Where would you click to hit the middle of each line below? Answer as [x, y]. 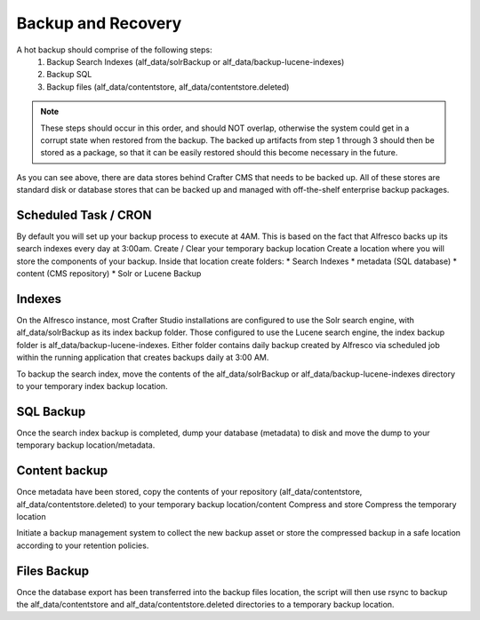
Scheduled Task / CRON [84, 215]
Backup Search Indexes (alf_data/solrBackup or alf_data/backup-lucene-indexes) [196, 61]
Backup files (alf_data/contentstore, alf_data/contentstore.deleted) [168, 87]
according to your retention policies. [83, 545]
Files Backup [52, 571]
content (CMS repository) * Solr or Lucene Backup [109, 274]
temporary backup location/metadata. [86, 445]
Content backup [62, 471]
